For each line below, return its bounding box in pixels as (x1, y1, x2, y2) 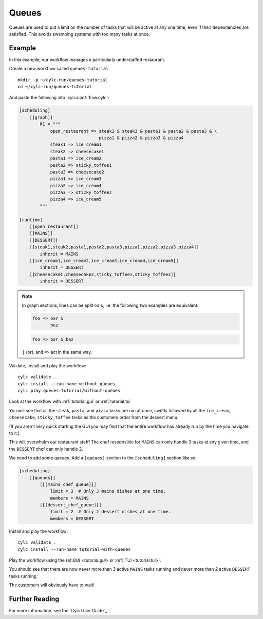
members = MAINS (50, 495, 89, 501)
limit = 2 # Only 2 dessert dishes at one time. (50, 509, 171, 515)
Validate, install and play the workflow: (9, 362, 86, 368)
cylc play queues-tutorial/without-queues (18, 388, 121, 394)
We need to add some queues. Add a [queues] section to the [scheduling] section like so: (9, 455, 197, 461)
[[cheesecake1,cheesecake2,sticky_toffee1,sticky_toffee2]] (29, 271, 176, 277)
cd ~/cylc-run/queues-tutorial (18, 84, 93, 90)
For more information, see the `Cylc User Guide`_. (9, 608, 109, 614)
